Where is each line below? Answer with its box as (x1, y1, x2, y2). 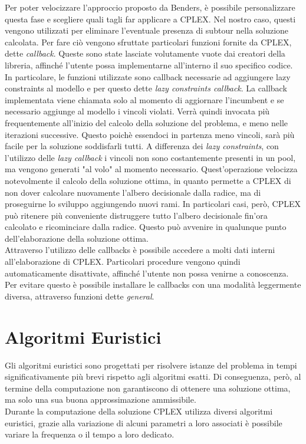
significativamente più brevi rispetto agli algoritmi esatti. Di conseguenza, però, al (5, 370, 301, 383)
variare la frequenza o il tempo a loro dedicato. (5, 428, 175, 440)
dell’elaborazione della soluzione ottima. (5, 232, 149, 244)
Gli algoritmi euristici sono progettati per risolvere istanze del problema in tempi (5, 359, 297, 371)
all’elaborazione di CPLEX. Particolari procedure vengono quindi (5, 255, 241, 268)
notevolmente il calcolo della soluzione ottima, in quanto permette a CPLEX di (5, 174, 291, 186)
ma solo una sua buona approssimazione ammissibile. (5, 393, 196, 406)
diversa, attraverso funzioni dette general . (5, 290, 154, 302)
